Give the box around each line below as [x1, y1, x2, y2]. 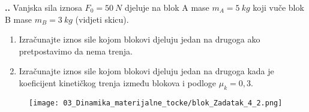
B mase [5, 13, 32, 25]
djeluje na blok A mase [124, 1, 209, 13]
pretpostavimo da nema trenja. [19, 44, 133, 57]
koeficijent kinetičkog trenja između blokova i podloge [19, 76, 217, 89]
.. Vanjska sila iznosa [5, 1, 82, 13]
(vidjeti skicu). [75, 13, 129, 25]
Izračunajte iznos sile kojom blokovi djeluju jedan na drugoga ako [19, 33, 260, 46]
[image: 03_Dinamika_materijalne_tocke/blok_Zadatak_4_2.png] [29, 98, 283, 107]
